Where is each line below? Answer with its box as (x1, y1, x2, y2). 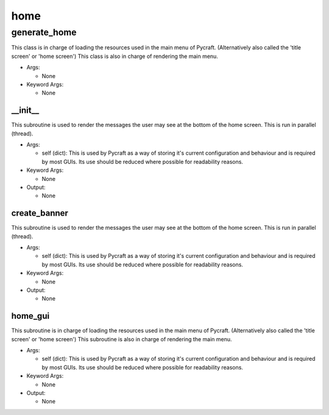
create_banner (11, 208, 68, 219)
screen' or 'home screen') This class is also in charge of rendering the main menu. (11, 52, 219, 60)
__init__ (11, 105, 40, 116)
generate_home (11, 27, 77, 38)
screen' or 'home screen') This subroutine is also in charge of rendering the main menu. (11, 335, 232, 342)
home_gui (11, 311, 50, 321)
